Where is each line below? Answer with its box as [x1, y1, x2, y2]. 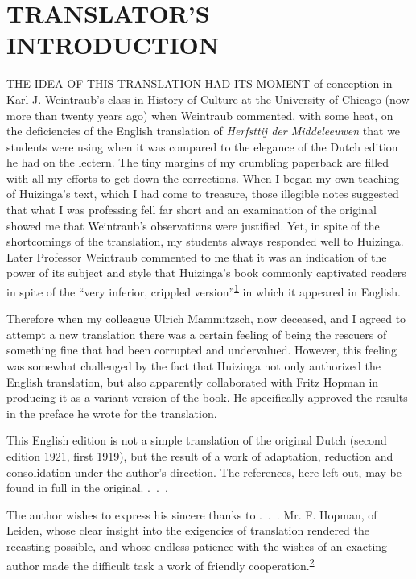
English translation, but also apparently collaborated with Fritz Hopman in [6, 373, 379, 390]
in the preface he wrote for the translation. [6, 404, 217, 421]
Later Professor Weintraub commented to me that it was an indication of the [6, 248, 387, 265]
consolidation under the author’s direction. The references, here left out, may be [6, 463, 402, 480]
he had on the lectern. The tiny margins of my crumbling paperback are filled [6, 154, 389, 171]
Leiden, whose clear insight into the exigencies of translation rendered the [6, 522, 369, 539]
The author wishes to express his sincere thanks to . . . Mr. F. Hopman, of [6, 506, 377, 523]
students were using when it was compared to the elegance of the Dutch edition [6, 138, 398, 155]
